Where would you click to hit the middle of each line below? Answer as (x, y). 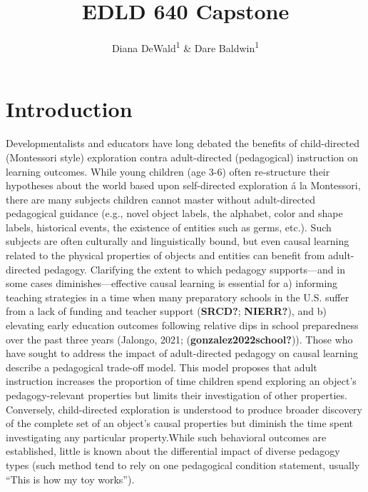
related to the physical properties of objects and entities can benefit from (165, 255)
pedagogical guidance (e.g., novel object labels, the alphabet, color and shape (174, 213)
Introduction (69, 109)
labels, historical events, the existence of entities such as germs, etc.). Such (169, 227)
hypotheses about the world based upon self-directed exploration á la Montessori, (183, 185)
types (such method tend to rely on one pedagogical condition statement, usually (183, 465)
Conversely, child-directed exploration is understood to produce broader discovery (184, 409)
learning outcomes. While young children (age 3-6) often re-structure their (168, 171)
